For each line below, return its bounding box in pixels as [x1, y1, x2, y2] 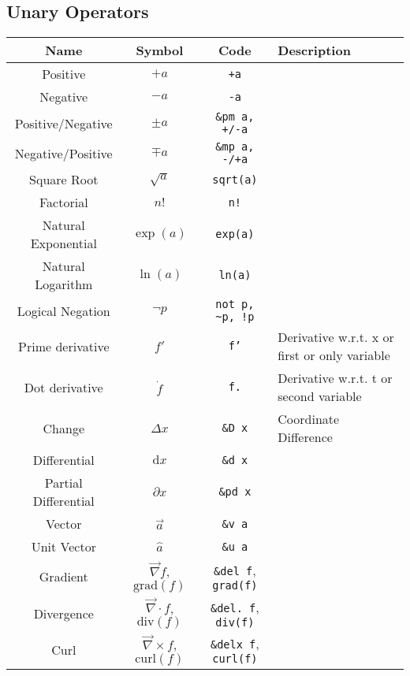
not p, [215, 298, 255, 311]
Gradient [39, 566, 88, 585]
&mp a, [215, 140, 255, 154]
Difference [278, 428, 333, 447]
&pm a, [215, 110, 255, 124]
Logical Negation [17, 301, 110, 320]
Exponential [30, 234, 97, 253]
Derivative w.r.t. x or [278, 328, 394, 347]
